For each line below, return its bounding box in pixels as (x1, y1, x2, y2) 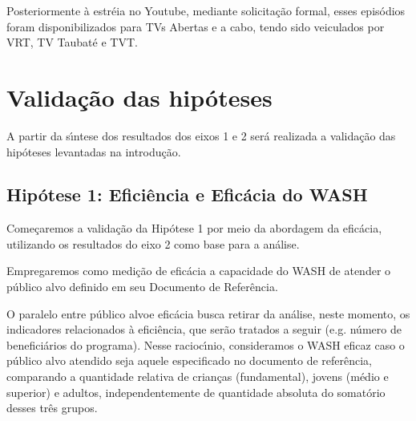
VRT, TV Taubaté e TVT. (6, 34, 138, 51)
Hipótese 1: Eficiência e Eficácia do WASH (6, 182, 368, 207)
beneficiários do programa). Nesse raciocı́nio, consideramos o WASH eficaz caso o (6, 336, 405, 353)
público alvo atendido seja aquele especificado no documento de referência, (6, 352, 373, 369)
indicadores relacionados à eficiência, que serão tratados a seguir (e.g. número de (6, 321, 402, 338)
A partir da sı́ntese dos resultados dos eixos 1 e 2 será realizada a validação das (6, 127, 396, 144)
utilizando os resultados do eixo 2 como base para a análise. (6, 235, 300, 252)
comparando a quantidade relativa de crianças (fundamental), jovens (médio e (6, 368, 389, 385)
